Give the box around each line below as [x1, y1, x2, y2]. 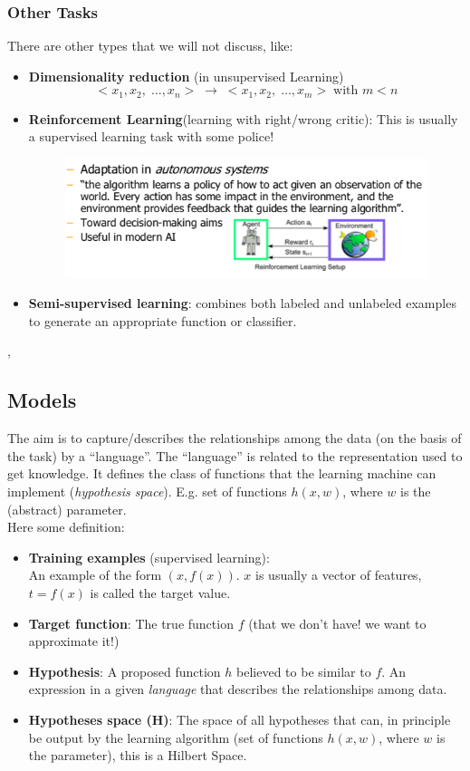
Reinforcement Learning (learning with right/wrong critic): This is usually [28, 109, 458, 128]
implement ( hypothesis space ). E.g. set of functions [7, 481, 287, 500]
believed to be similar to [236, 661, 371, 680]
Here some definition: [7, 517, 125, 536]
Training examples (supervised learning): [28, 547, 270, 566]
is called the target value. [90, 583, 231, 602]
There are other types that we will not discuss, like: [7, 36, 293, 55]
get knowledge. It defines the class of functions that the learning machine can [7, 464, 436, 483]
